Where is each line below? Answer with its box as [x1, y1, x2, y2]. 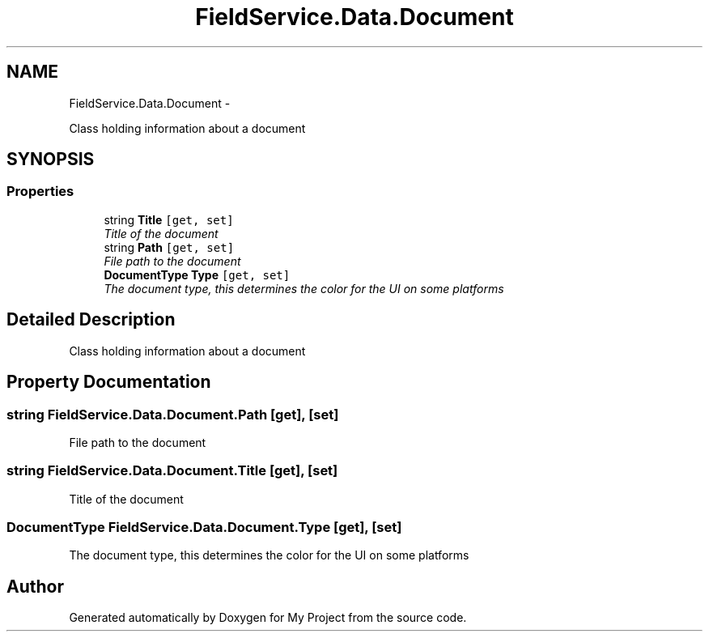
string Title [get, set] [104, 212, 234, 227]
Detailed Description [6, 309, 176, 330]
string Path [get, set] [104, 240, 235, 254]
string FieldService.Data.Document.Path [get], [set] [6, 406, 339, 423]
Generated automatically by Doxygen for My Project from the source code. [69, 610, 467, 625]
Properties [6, 183, 74, 200]
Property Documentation [6, 372, 211, 393]
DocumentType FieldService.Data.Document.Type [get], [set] [6, 519, 402, 535]
